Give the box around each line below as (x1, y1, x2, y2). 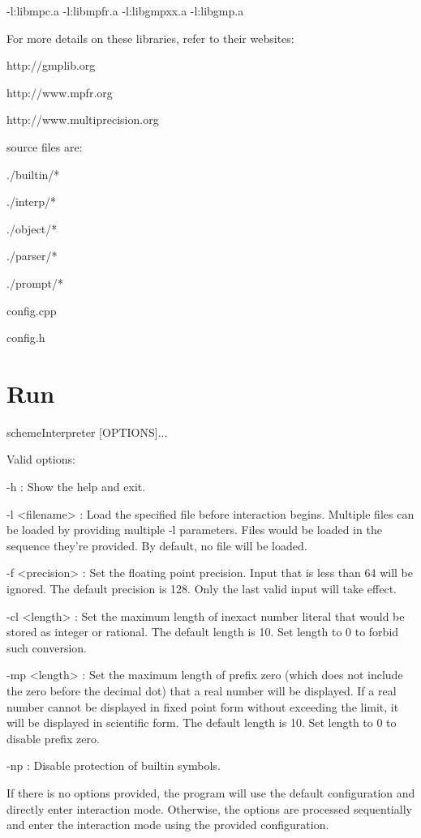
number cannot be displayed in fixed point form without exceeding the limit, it (6, 698, 399, 715)
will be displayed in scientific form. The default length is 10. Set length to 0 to (6, 714, 397, 731)
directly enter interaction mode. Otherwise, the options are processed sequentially (6, 800, 412, 817)
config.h (6, 329, 45, 346)
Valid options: (6, 451, 75, 468)
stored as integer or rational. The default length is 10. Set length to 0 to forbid (6, 623, 399, 640)
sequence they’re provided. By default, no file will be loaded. (6, 537, 307, 554)
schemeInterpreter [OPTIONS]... (6, 423, 168, 440)
